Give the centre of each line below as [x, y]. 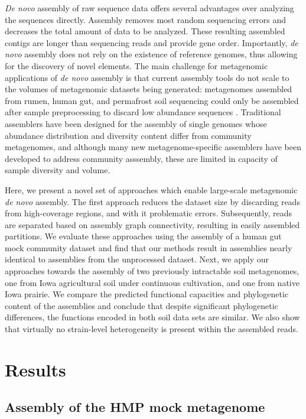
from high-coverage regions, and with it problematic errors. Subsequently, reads [148, 213]
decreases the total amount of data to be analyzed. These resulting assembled [145, 31]
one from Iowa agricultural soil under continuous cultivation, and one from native [152, 282]
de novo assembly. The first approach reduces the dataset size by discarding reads [152, 201]
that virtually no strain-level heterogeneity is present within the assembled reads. [152, 329]
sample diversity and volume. [58, 170]
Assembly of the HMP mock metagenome [135, 407]
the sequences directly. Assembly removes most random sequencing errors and [146, 19]
